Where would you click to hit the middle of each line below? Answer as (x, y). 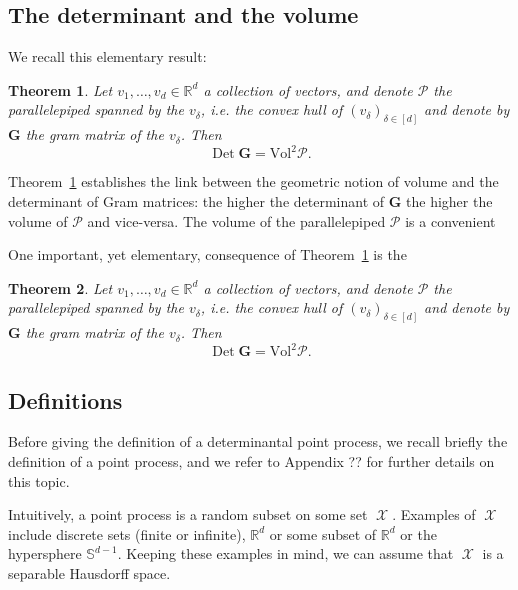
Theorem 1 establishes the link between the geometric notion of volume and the (253, 181)
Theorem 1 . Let (60, 89)
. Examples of (434, 514)
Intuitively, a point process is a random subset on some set (188, 514)
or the (418, 533)
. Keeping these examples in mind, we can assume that (285, 553)
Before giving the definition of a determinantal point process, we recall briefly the (258, 441)
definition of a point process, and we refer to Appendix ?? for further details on (251, 461)
